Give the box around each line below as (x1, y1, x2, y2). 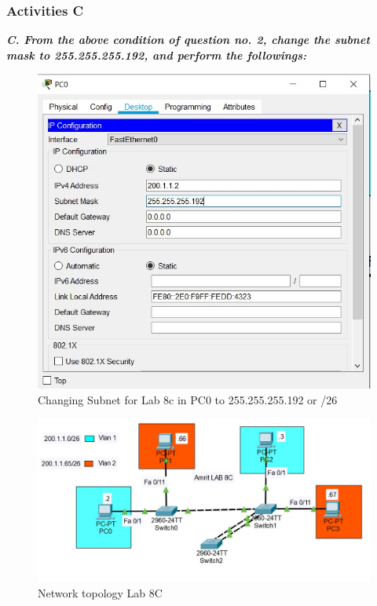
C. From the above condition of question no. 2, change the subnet (6, 31, 370, 48)
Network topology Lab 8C (38, 584, 163, 601)
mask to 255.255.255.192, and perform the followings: (6, 46, 307, 63)
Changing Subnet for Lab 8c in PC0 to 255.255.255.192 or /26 (38, 391, 338, 407)
